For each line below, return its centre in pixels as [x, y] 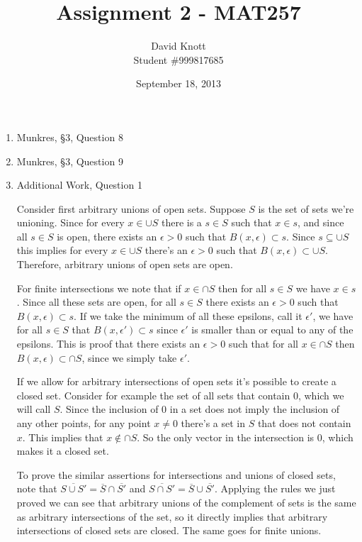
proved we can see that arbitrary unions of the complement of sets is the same [186, 502]
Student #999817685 [179, 59]
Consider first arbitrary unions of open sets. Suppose [131, 208]
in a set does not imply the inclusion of [255, 409]
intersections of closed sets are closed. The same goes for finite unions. [169, 530]
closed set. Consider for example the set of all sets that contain [153, 395]
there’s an [166, 250]
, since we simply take [129, 357]
